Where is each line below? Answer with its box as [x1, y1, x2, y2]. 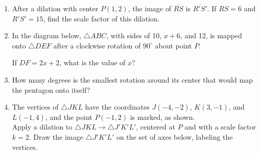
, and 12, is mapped [180, 30, 242, 41]
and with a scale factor [184, 121, 256, 132]
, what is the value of [59, 57, 126, 68]
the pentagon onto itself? [12, 84, 90, 95]
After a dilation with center [12, 3, 99, 13]
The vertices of [12, 101, 59, 112]
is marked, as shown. [130, 111, 195, 122]
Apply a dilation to [12, 121, 73, 132]
